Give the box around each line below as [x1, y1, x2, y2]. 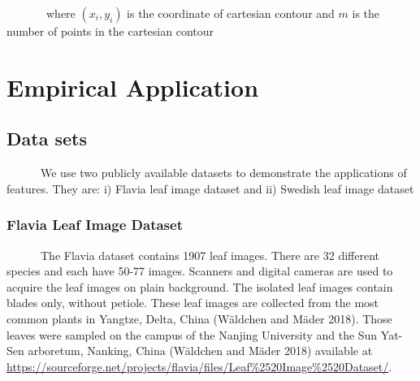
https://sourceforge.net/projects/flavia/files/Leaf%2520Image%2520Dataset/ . [6, 357, 392, 375]
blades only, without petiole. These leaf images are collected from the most [6, 294, 379, 311]
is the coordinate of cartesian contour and [127, 5, 335, 21]
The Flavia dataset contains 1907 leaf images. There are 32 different [40, 246, 379, 263]
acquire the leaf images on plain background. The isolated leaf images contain [6, 278, 393, 295]
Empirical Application [6, 70, 259, 103]
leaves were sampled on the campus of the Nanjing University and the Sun [6, 326, 378, 343]
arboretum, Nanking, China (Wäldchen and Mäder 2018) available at [28, 342, 373, 359]
